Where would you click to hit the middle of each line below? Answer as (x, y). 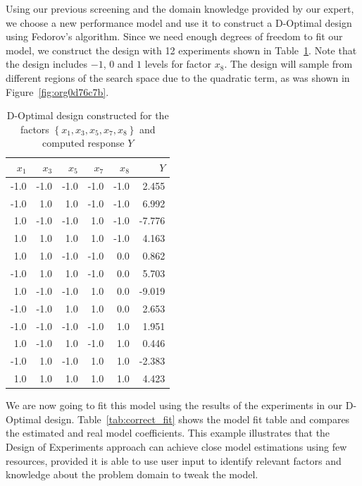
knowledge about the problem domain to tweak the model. (132, 474)
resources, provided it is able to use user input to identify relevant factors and (174, 460)
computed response (83, 143)
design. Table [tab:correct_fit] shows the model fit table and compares (197, 419)
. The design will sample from (288, 64)
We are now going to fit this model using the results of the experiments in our (174, 405)
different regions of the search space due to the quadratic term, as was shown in (178, 77)
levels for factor (178, 64)
